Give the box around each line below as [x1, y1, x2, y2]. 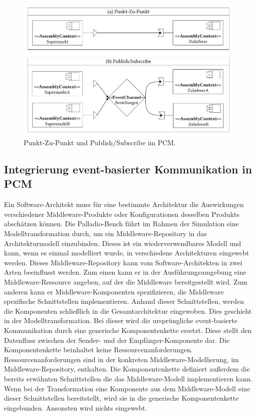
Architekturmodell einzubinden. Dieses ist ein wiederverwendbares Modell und [4, 238, 241, 248]
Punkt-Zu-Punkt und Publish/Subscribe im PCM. [24, 137, 176, 148]
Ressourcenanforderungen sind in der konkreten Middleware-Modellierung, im [4, 354, 239, 364]
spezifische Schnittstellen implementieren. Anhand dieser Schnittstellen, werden [4, 296, 244, 306]
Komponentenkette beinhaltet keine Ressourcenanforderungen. [4, 344, 193, 355]
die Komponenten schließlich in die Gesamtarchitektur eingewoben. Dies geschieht [4, 305, 252, 316]
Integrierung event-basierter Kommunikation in [4, 162, 252, 177]
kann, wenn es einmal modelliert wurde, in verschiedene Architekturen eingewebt [4, 248, 249, 258]
